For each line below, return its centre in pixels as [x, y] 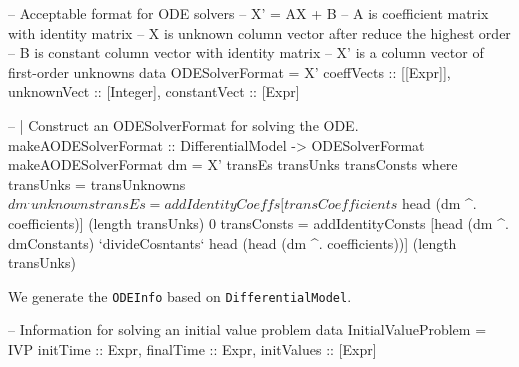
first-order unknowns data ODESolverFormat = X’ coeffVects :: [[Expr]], [229, 71]
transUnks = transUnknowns [97, 183]
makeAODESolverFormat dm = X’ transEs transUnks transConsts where [233, 164]
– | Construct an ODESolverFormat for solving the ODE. [183, 124]
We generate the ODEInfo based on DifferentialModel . [180, 295]
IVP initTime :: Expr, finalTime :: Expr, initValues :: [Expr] [192, 348]
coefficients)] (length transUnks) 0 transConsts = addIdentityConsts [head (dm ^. [258, 222]
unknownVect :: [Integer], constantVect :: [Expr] [154, 91]
